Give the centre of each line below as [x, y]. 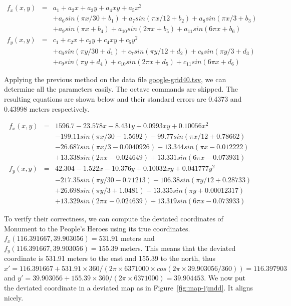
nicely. [14, 297]
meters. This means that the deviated [178, 248]
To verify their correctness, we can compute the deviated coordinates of [114, 219]
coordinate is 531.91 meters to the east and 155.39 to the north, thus [110, 258]
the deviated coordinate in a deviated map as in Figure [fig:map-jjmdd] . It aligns [129, 288]
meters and [138, 238]
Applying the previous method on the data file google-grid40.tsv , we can [115, 79]
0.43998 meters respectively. [47, 108]
